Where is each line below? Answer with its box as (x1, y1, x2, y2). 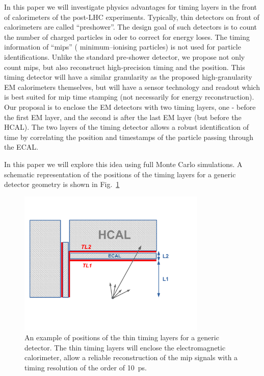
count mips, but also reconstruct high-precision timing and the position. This (4, 61, 245, 72)
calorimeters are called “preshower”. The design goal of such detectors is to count (4, 21, 257, 32)
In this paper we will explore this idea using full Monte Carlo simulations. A (4, 158, 243, 169)
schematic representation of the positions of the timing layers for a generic (4, 169, 236, 179)
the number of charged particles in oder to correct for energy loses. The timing (4, 31, 250, 42)
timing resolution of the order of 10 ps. (24, 362, 147, 373)
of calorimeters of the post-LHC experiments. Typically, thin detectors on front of (4, 11, 259, 22)
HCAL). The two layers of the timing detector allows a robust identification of (4, 122, 249, 132)
